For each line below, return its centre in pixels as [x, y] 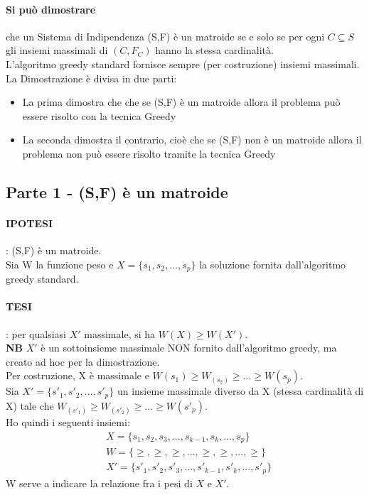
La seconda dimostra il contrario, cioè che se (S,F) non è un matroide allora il [192, 140]
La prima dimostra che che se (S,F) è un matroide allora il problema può [181, 102]
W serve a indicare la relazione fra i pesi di [99, 483]
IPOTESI [30, 223]
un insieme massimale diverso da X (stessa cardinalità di [240, 391]
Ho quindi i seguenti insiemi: [68, 421]
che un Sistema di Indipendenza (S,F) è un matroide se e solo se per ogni [165, 36]
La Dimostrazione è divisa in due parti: [91, 78]
